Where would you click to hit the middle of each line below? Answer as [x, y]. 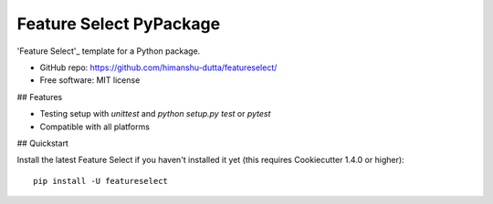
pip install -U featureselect [101, 181]
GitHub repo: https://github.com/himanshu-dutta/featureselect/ [158, 67]
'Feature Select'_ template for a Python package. [109, 51]
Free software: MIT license [90, 80]
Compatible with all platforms [95, 127]
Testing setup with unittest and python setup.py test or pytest [155, 114]
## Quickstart [42, 143]
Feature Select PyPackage [119, 24]
